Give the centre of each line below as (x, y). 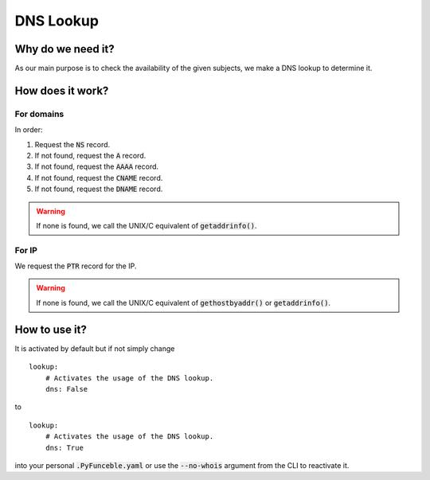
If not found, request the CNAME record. (99, 178)
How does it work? (62, 90)
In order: (29, 130)
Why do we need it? (64, 49)
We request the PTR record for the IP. (76, 266)
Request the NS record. (72, 144)
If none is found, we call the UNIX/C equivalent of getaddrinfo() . (147, 225)
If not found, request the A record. (90, 156)
